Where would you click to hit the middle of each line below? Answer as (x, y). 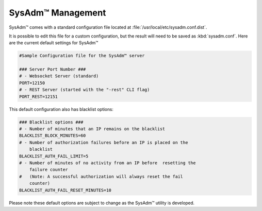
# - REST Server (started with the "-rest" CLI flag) (84, 90)
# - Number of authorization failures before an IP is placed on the (104, 142)
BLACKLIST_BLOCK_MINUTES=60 (52, 136)
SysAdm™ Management (57, 13)
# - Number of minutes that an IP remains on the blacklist (92, 129)
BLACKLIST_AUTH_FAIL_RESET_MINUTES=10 (65, 190)
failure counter (49, 170)
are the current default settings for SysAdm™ (54, 43)
